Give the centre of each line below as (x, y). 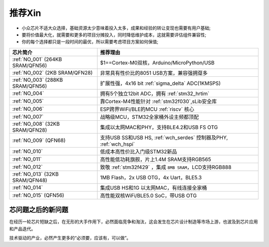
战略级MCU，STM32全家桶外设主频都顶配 (149, 117)
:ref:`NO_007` (28, 116)
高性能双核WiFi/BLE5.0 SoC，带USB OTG (148, 196)
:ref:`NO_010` (28, 151)
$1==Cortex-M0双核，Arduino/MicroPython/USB (157, 62)
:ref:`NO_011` (27, 159)
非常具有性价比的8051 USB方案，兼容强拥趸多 (154, 73)
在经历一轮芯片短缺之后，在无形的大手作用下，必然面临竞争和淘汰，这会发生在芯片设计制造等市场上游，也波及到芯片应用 (134, 222)
